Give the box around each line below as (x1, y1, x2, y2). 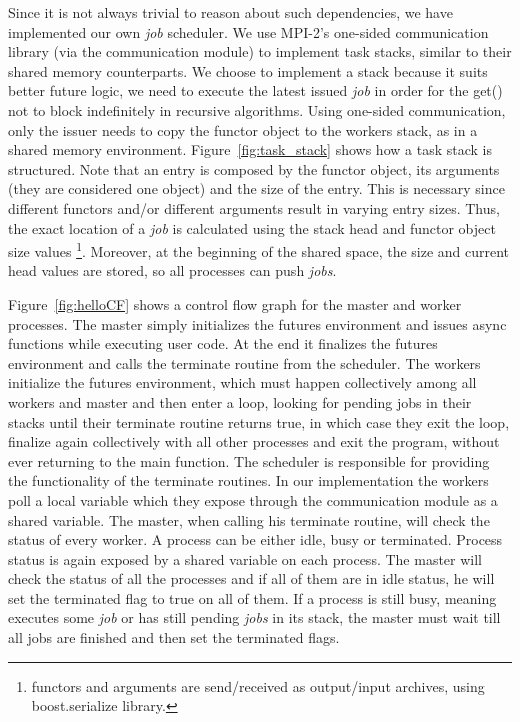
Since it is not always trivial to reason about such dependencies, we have (8, 2, 453, 22)
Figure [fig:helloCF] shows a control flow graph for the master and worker (8, 293, 462, 314)
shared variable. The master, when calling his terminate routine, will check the (8, 509, 490, 530)
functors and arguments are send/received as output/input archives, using (31, 675, 485, 696)
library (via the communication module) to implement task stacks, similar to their (8, 41, 512, 62)
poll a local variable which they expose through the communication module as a (8, 489, 498, 510)
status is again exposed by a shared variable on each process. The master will (8, 548, 482, 569)
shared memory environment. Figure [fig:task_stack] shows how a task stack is (8, 139, 492, 160)
